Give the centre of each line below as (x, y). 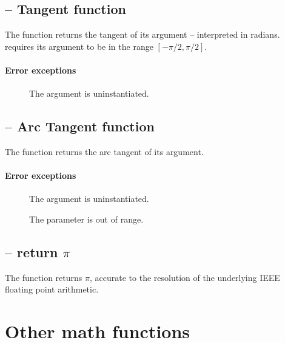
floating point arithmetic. (52, 289)
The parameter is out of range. (86, 219)
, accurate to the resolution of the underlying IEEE (185, 277)
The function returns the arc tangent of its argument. (104, 151)
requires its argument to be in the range (79, 46)
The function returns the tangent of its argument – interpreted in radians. (142, 34)
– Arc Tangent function (80, 126)
